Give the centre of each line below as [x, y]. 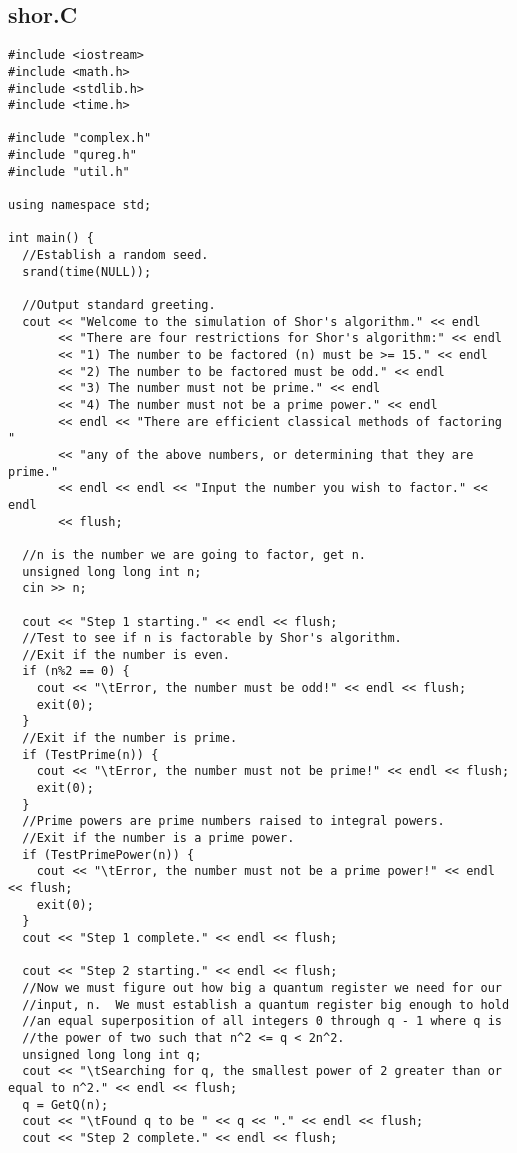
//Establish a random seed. [115, 255]
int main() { [51, 238]
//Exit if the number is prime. [130, 738]
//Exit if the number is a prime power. [158, 838]
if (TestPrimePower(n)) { [108, 854]
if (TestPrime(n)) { [90, 754]
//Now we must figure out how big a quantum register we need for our [262, 987]
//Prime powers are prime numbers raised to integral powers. [233, 821]
